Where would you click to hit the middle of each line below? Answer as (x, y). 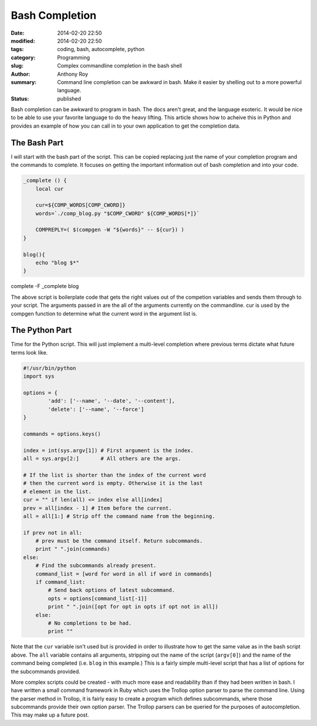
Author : (21, 74)
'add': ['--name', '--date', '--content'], (112, 401)
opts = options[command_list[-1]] (97, 598)
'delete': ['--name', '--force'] (96, 409)
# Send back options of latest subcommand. (112, 590)
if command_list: (60, 582)
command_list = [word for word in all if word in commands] (124, 574)
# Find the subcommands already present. (96, 566)
